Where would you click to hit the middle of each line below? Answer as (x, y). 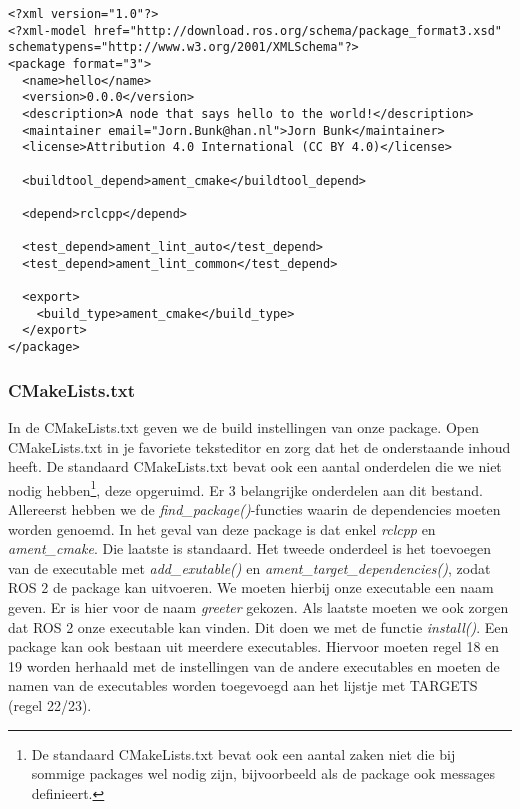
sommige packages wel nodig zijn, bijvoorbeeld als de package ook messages (263, 773)
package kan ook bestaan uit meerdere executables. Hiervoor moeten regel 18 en (254, 646)
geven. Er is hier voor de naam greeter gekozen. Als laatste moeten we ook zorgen (258, 607)
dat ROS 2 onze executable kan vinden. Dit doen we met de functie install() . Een (258, 626)
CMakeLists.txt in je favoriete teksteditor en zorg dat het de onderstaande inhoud (259, 446)
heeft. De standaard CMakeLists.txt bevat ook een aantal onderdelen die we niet (255, 466)
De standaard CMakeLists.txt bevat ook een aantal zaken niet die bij (243, 753)
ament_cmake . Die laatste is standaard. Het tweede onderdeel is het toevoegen (250, 548)
